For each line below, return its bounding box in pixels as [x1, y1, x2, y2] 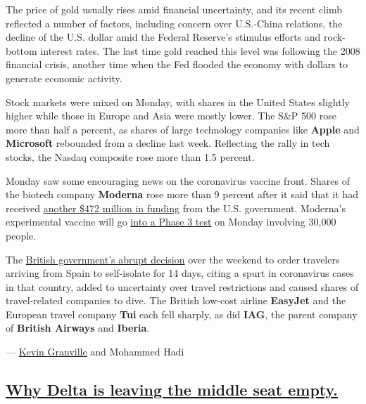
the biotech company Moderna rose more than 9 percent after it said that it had [6, 187, 358, 202]
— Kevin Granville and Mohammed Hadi [6, 344, 184, 359]
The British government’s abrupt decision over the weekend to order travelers [6, 252, 340, 266]
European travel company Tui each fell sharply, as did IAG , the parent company [6, 306, 358, 321]
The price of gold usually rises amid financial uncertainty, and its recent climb [6, 2, 343, 16]
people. [6, 228, 37, 242]
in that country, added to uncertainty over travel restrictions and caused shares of [6, 279, 359, 294]
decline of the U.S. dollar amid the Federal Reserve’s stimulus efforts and [6, 30, 321, 44]
